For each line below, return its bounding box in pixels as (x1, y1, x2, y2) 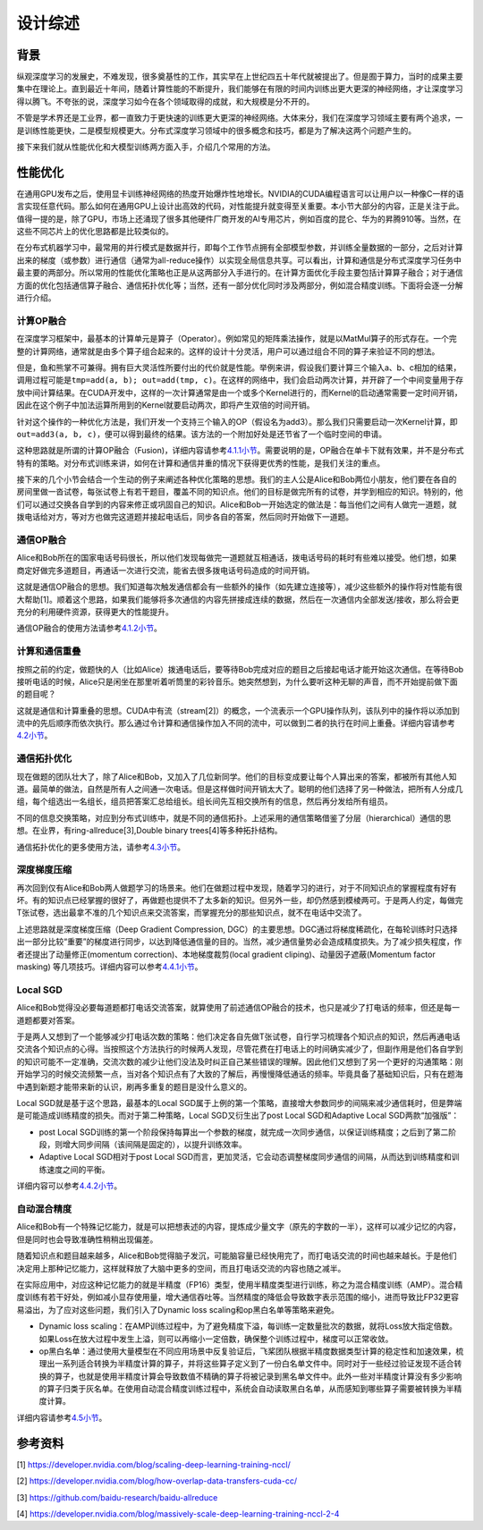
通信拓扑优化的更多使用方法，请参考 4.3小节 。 (16, 841, 185, 852)
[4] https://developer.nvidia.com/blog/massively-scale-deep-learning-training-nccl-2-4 (16, 1508, 340, 1519)
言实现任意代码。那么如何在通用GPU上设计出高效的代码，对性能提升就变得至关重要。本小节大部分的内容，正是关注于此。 (16, 201, 464, 212)
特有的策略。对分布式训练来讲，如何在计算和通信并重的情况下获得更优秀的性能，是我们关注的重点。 (16, 457, 385, 469)
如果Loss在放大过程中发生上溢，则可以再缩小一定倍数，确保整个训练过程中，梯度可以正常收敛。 (38, 1333, 394, 1344)
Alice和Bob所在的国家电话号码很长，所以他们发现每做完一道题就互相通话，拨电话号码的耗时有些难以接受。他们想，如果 (16, 553, 457, 563)
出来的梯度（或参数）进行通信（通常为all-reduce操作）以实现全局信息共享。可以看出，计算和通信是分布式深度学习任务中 (16, 255, 462, 266)
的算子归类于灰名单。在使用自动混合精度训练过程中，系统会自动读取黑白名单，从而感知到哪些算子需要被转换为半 (38, 1383, 454, 1394)
